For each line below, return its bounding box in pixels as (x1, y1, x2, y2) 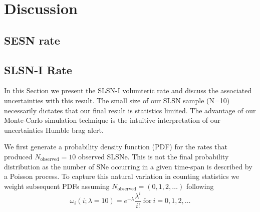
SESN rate (4, 32, 60, 48)
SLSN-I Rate (4, 62, 72, 77)
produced (4, 151, 33, 161)
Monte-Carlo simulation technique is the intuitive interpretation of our (4, 115, 221, 125)
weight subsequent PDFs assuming (4, 180, 110, 191)
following (186, 180, 214, 191)
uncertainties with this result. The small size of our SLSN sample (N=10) (4, 95, 230, 105)
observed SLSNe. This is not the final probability (78, 151, 229, 161)
